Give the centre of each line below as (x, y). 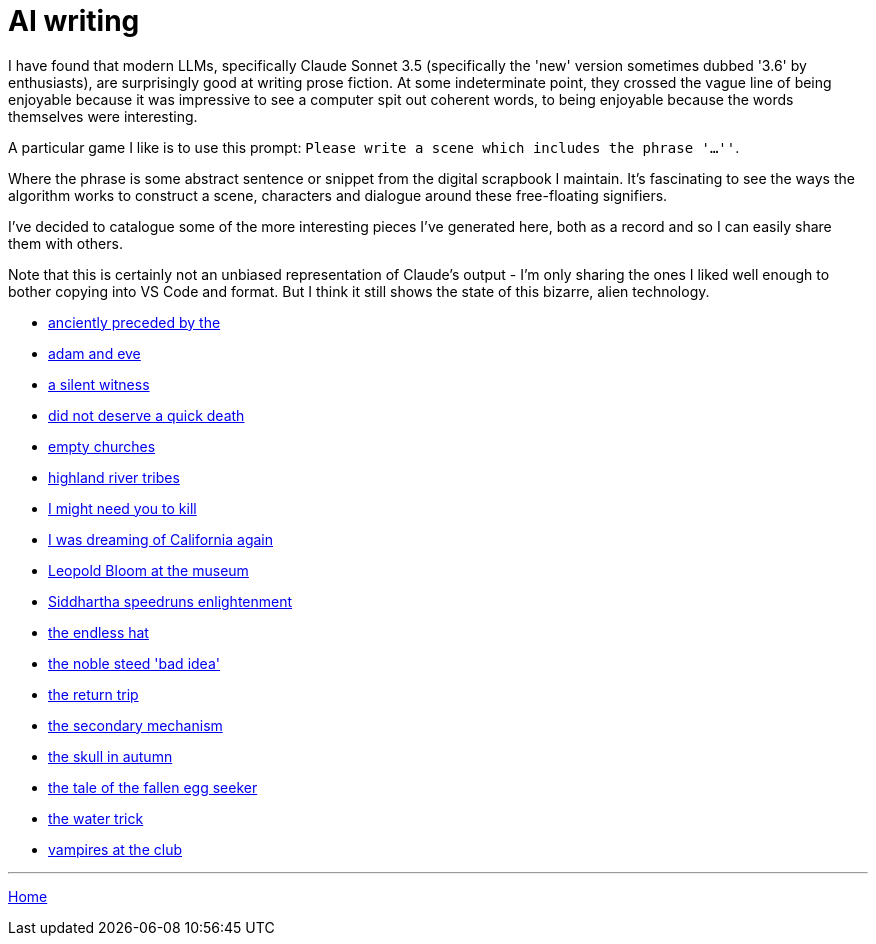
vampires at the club (115, 849)
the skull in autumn (110, 756)
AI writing (74, 21)
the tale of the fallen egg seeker (153, 787)
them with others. (65, 243)
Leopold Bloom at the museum (148, 570)
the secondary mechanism (135, 725)
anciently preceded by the (134, 322)
